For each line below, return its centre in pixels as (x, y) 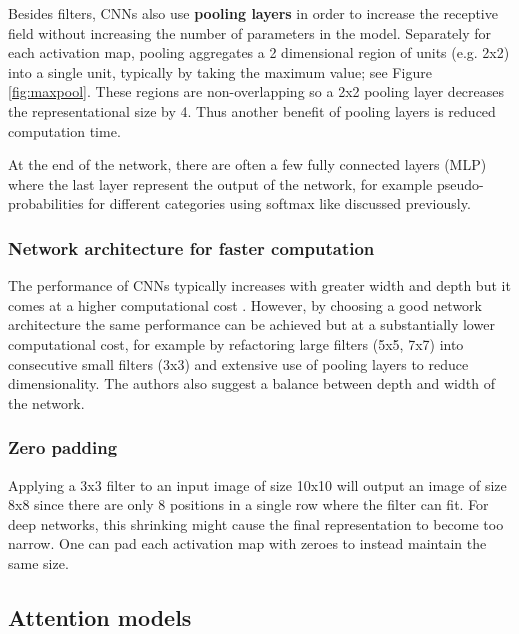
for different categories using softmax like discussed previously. (279, 203)
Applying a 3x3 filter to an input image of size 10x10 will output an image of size (257, 484)
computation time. (64, 130)
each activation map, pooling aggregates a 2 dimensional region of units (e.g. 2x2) (259, 52)
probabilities (46, 203)
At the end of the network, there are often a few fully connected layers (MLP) (247, 164)
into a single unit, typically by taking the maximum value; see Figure (220, 71)
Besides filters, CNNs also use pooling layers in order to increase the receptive (253, 13)
